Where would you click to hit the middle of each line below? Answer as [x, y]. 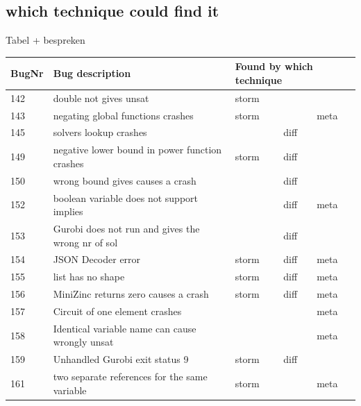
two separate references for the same [130, 377]
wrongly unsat [83, 342]
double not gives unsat [101, 98]
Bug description [92, 73]
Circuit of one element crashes [117, 311]
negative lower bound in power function [137, 150]
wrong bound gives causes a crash [125, 180]
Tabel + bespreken [45, 40]
